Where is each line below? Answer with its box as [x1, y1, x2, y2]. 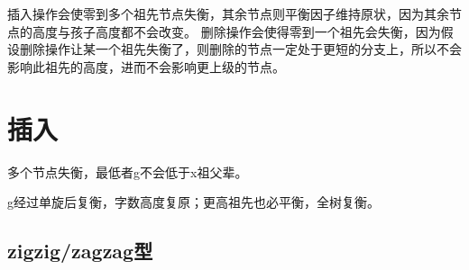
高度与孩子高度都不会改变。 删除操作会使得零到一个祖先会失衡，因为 [32, 22, 441, 40]
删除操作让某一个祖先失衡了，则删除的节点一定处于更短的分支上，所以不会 [19, 40, 462, 58]
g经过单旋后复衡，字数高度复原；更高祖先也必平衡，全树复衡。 [7, 193, 380, 211]
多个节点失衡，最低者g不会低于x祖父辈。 [7, 162, 248, 181]
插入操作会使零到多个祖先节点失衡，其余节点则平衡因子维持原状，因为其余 [7, 4, 449, 22]
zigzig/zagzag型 [7, 237, 153, 265]
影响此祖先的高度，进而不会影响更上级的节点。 [7, 57, 285, 76]
